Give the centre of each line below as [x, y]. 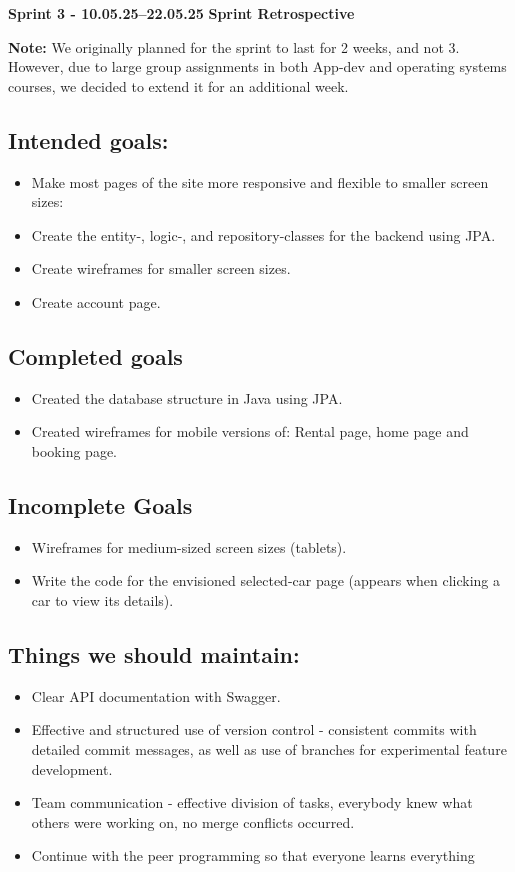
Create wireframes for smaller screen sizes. [161, 268]
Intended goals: [88, 139]
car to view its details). [102, 599]
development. [72, 768]
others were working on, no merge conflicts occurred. [193, 821]
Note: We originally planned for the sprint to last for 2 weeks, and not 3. [234, 46]
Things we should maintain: [154, 653]
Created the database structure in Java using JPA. [187, 397]
